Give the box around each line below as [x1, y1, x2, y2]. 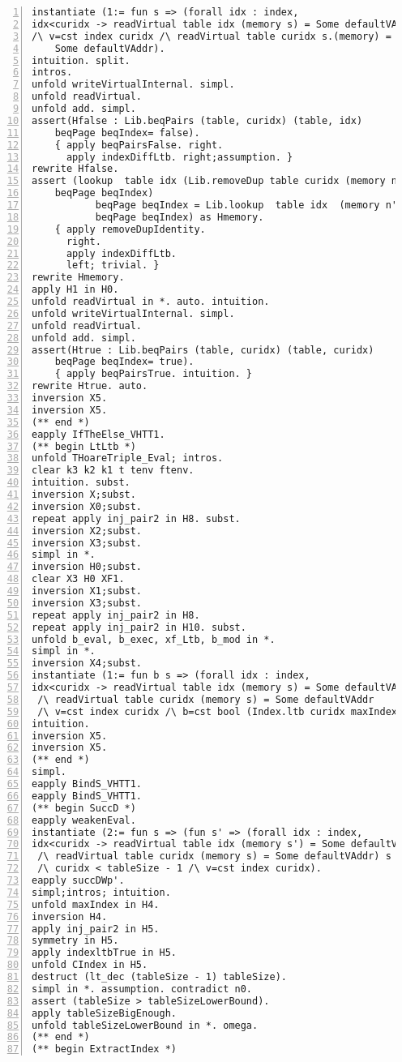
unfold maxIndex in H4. [32, 898, 160, 910]
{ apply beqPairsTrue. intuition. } [54, 368, 253, 380]
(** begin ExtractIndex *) [32, 1043, 177, 1056]
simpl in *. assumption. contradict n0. [32, 983, 253, 995]
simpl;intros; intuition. [32, 886, 171, 898]
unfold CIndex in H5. [32, 959, 148, 971]
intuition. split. [32, 54, 130, 66]
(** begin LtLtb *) [32, 440, 136, 452]
